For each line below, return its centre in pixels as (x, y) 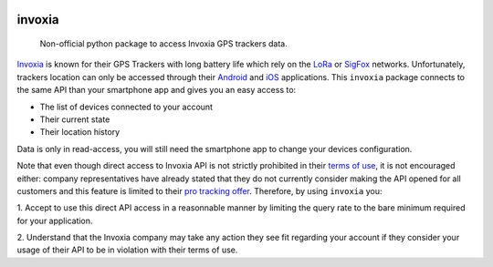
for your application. (55, 221)
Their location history (80, 132)
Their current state (75, 119)
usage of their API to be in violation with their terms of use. (127, 250)
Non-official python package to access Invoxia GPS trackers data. (163, 44)
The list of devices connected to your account (126, 107)
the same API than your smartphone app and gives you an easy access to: (157, 90)
